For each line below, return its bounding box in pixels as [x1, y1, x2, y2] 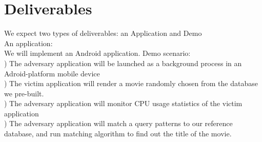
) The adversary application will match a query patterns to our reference [4, 118, 233, 129]
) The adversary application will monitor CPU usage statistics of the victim [4, 98, 243, 109]
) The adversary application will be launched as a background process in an [4, 57, 242, 68]
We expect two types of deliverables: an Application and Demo [4, 28, 202, 38]
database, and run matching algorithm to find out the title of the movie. [4, 128, 232, 139]
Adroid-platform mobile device [4, 68, 100, 78]
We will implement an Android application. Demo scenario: [4, 48, 191, 58]
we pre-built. [4, 88, 44, 98]
